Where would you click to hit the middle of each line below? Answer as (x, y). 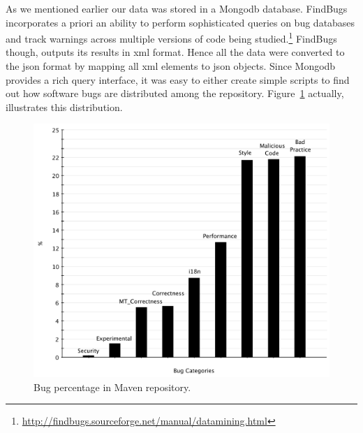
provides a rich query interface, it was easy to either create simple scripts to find (178, 79)
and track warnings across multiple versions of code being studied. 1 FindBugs (171, 37)
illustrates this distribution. (64, 107)
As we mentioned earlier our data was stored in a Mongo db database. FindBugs (177, 8)
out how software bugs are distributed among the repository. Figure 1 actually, (175, 93)
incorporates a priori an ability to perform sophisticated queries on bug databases (180, 22)
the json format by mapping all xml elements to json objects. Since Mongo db (171, 66)
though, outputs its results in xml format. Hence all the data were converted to (175, 52)
